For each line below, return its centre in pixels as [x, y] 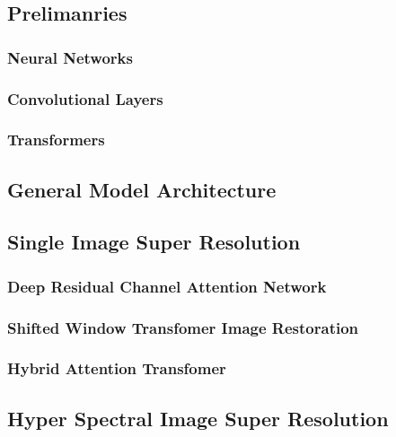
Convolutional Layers [85, 98]
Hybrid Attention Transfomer [117, 368]
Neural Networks [70, 57]
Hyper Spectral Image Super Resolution [198, 418]
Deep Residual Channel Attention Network [167, 286]
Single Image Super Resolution [154, 242]
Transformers [56, 140]
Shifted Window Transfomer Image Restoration [183, 327]
